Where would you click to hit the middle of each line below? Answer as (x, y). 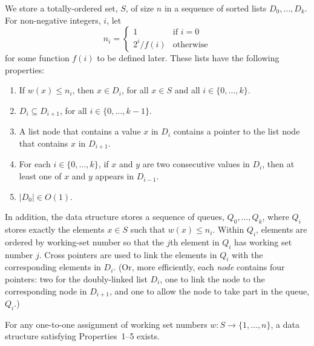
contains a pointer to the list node (237, 131)
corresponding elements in (53, 267)
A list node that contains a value (80, 131)
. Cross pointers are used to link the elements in (128, 254)
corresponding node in (46, 291)
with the (247, 254)
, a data (285, 324)
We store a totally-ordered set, (61, 8)
